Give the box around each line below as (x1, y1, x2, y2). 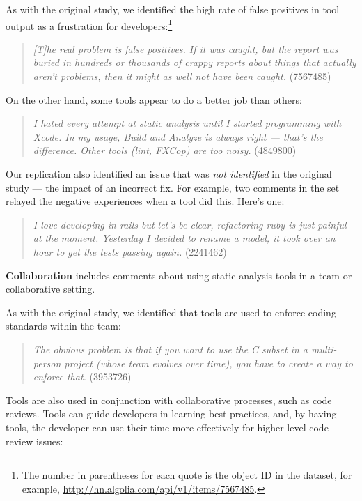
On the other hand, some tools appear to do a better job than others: (6, 92, 302, 107)
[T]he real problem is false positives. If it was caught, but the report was (33, 41, 338, 56)
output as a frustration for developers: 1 (6, 16, 173, 33)
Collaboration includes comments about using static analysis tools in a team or (6, 268, 352, 282)
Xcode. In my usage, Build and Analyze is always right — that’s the (33, 129, 323, 144)
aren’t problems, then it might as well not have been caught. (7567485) (33, 69, 331, 84)
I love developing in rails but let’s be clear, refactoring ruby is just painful (33, 217, 347, 231)
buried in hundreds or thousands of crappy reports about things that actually (33, 55, 356, 70)
